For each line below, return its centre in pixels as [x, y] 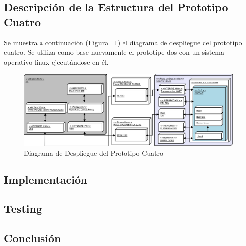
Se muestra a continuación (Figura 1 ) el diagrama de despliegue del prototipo [123, 42]
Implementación [46, 180]
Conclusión [33, 237]
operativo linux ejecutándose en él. [56, 61]
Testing [23, 208]
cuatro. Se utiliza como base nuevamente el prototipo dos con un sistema [114, 52]
